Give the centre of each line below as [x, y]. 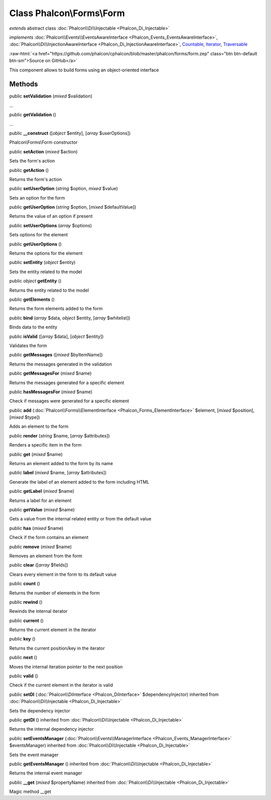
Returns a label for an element [40, 500]
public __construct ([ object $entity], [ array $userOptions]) [70, 133]
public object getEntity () [35, 281]
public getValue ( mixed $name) [42, 509]
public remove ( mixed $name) [41, 547]
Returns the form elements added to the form [56, 309]
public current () [26, 620]
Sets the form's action [32, 161]
